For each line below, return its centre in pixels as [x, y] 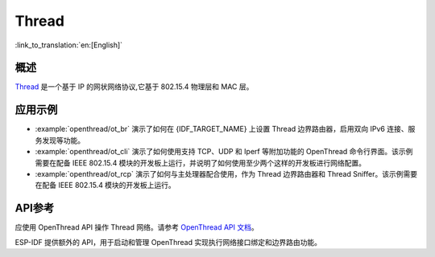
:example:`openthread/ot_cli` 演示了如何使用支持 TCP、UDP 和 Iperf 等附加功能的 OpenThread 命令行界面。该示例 [224, 152]
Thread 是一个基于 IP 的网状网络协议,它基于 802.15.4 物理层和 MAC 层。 [134, 87]
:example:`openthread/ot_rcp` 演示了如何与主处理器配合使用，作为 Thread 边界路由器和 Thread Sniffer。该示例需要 [226, 173]
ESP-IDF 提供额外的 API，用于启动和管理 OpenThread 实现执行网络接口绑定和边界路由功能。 [168, 242]
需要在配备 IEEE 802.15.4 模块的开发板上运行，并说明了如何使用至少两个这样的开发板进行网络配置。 [201, 163]
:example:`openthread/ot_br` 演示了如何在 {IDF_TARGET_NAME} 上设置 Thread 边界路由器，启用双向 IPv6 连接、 [222, 129]
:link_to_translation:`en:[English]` [69, 45]
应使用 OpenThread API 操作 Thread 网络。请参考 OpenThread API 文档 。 [137, 227]
